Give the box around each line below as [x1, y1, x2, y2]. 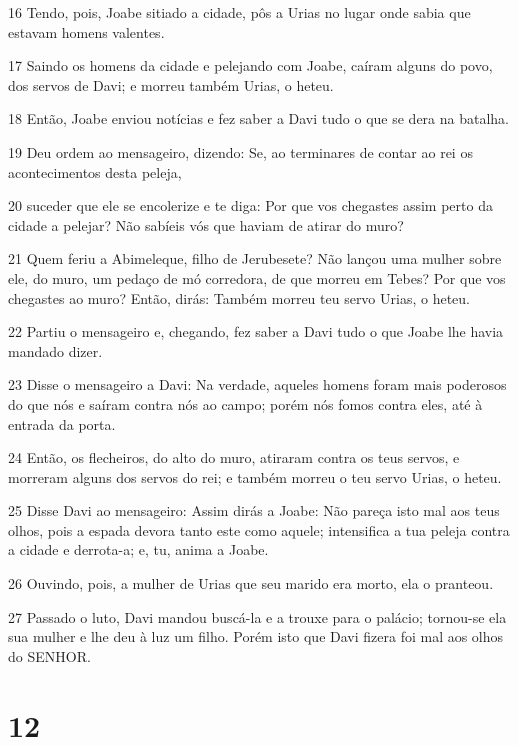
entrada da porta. [8, 413, 116, 434]
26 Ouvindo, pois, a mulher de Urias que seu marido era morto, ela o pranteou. [8, 573, 494, 594]
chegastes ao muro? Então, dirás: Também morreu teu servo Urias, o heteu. [8, 287, 470, 308]
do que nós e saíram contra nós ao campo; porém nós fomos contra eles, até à [8, 393, 483, 414]
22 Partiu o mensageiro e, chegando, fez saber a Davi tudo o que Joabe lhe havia [8, 321, 504, 342]
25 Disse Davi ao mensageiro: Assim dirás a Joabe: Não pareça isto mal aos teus [8, 500, 500, 521]
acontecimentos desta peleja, [8, 161, 182, 182]
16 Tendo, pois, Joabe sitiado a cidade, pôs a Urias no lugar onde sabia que [8, 2, 471, 22]
